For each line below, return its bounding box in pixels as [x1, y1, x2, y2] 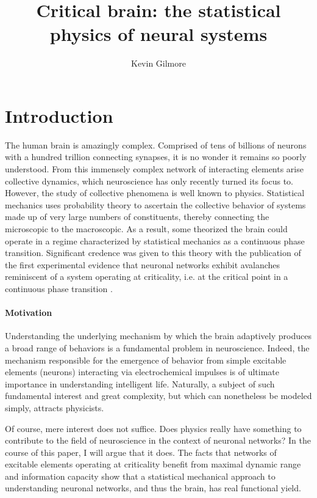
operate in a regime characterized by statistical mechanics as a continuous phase [5, 234, 305, 247]
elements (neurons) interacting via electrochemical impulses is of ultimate [5, 365, 280, 378]
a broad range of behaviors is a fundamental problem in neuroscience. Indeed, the [5, 341, 310, 354]
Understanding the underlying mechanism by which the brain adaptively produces [5, 329, 312, 342]
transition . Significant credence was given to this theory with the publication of [5, 246, 301, 259]
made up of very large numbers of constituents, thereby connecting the [5, 210, 269, 223]
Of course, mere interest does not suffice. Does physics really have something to [5, 422, 302, 434]
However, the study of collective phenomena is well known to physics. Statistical [5, 186, 305, 199]
